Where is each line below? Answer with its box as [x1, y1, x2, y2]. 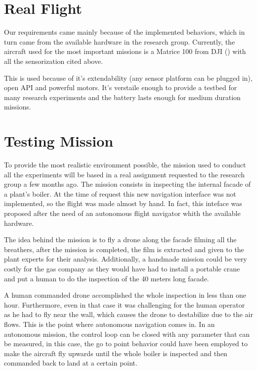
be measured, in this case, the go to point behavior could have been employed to [4, 338, 248, 349]
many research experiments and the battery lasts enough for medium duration [4, 92, 241, 102]
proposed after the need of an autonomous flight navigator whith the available [4, 208, 241, 218]
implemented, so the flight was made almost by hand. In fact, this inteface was [4, 198, 242, 209]
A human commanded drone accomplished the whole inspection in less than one [4, 290, 246, 300]
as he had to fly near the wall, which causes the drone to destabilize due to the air [4, 309, 253, 319]
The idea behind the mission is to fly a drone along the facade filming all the [4, 234, 237, 245]
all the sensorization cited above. [4, 55, 103, 66]
